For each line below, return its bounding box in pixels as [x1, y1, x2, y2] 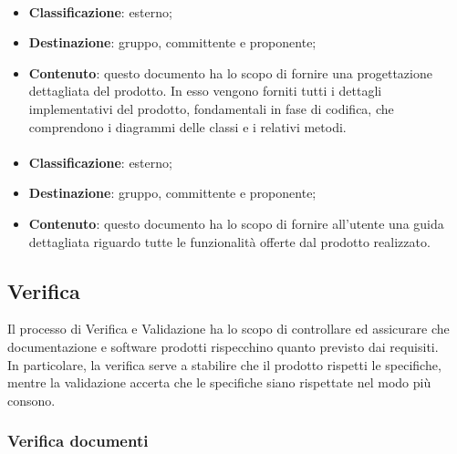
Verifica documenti [7, 429, 149, 452]
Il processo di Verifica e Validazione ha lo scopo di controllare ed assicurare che [7, 319, 450, 338]
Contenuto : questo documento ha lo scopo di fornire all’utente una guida [28, 213, 444, 232]
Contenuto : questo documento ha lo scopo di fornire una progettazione [28, 63, 432, 82]
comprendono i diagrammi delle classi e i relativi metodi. [28, 117, 347, 136]
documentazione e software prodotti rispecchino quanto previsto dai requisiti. [7, 336, 439, 356]
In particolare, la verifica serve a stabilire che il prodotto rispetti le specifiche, [7, 355, 441, 374]
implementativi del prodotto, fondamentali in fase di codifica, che [28, 98, 394, 118]
